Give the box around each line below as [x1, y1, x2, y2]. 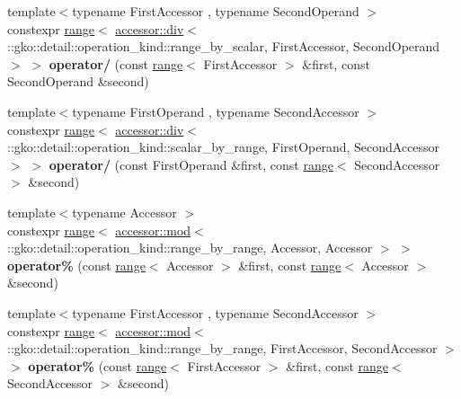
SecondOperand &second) [7, 72, 149, 91]
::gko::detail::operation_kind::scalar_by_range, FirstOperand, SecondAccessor [7, 137, 440, 156]
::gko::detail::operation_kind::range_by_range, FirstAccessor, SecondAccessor [7, 339, 438, 358]
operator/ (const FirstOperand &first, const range [49, 155, 333, 173]
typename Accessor [72, 202, 177, 221]
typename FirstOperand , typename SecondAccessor [72, 102, 359, 120]
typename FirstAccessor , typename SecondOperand [72, 2, 359, 20]
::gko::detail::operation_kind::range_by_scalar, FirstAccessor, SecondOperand [7, 37, 440, 56]
